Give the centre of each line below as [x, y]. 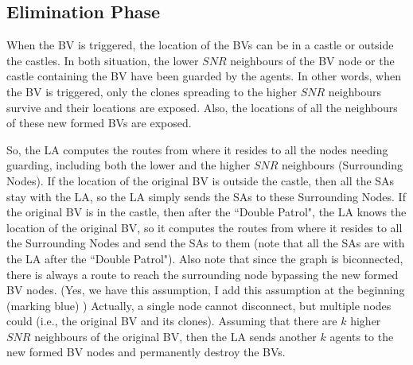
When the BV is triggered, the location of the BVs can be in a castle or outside [200, 45]
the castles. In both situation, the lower [103, 60]
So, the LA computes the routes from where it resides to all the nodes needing [197, 149]
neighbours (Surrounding [342, 165]
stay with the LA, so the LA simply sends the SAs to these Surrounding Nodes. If [206, 196]
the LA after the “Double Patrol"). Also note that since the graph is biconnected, [205, 258]
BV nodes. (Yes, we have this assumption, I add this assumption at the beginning [206, 290]
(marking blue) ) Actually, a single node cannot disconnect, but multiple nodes [199, 305]
